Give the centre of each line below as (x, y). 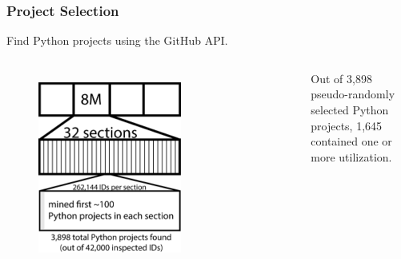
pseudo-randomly (353, 94)
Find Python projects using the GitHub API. (117, 40)
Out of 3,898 (341, 78)
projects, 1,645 (347, 125)
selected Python (350, 110)
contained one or (351, 141)
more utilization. (351, 156)
